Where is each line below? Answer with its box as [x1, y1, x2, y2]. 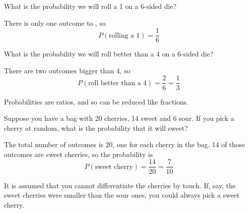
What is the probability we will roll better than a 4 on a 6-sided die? [4, 49, 213, 59]
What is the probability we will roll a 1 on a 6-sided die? [4, 1, 177, 11]
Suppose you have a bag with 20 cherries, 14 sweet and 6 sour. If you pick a [4, 113, 234, 123]
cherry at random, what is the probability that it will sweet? [4, 122, 188, 133]
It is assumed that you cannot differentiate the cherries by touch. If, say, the [4, 180, 236, 190]
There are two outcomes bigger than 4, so [4, 65, 130, 75]
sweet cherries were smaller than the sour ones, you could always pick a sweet [4, 190, 240, 200]
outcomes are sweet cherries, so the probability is [4, 149, 153, 159]
